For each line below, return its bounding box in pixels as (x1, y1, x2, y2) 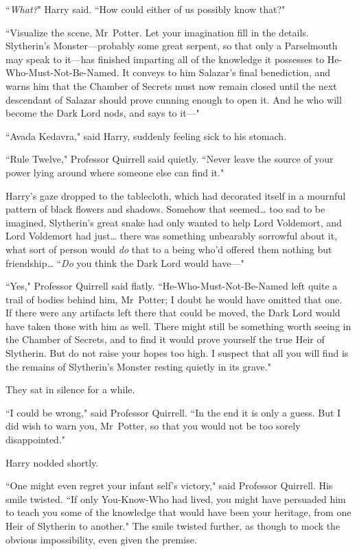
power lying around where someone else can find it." (5, 165, 224, 179)
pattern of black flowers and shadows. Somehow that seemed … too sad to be (5, 202, 325, 216)
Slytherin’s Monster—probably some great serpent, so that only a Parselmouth (5, 38, 338, 53)
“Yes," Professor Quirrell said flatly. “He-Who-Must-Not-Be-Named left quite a (5, 279, 338, 293)
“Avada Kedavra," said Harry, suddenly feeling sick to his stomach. (5, 128, 287, 143)
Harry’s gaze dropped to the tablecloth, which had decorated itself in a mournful (5, 188, 346, 202)
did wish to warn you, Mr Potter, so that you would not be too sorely (5, 419, 301, 433)
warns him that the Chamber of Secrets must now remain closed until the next (5, 78, 337, 93)
